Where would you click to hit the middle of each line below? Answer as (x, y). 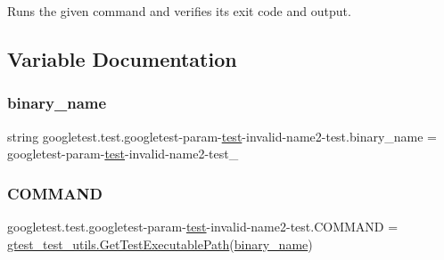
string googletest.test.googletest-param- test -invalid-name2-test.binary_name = (222, 136)
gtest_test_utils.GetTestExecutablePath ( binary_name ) (160, 244)
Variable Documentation (122, 58)
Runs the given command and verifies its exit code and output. (179, 11)
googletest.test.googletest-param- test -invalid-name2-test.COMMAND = (203, 226)
